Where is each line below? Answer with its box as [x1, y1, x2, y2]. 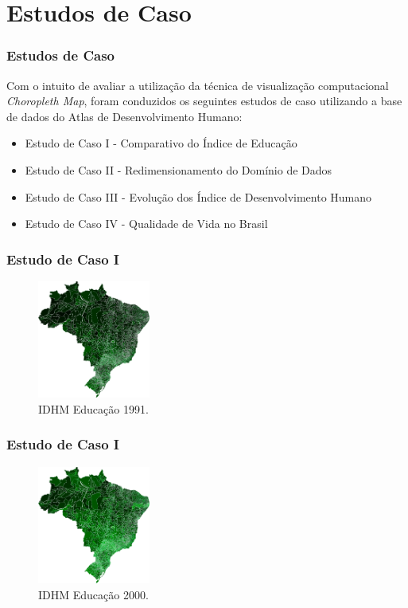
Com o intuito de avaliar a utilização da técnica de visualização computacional [6, 76, 389, 93]
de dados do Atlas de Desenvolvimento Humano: [6, 108, 243, 124]
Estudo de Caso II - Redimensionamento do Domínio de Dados [25, 161, 332, 178]
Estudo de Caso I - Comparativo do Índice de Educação [25, 135, 297, 151]
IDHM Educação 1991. [38, 400, 149, 417]
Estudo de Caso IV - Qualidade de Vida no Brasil [25, 215, 268, 232]
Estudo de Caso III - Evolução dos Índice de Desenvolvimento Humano [25, 188, 372, 205]
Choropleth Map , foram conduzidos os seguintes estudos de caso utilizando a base [6, 92, 402, 109]
